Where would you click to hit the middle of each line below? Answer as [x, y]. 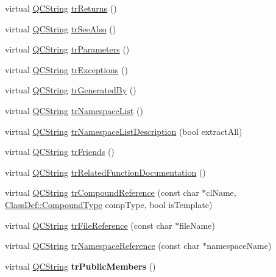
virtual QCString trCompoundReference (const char [102, 192]
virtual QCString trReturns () [61, 8]
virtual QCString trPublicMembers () [80, 266]
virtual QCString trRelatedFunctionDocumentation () [105, 172]
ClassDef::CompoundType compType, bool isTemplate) [109, 204]
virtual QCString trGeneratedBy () [71, 90]
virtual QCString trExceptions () [66, 69]
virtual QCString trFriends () [60, 152]
